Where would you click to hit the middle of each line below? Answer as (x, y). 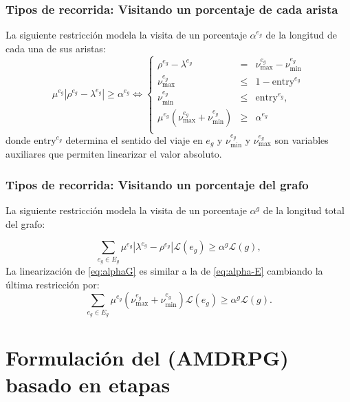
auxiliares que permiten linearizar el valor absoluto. (114, 154)
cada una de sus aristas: (56, 48)
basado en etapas (88, 384)
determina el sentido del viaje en (134, 140)
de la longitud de (301, 35)
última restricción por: (53, 284)
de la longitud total (304, 210)
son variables (302, 140)
